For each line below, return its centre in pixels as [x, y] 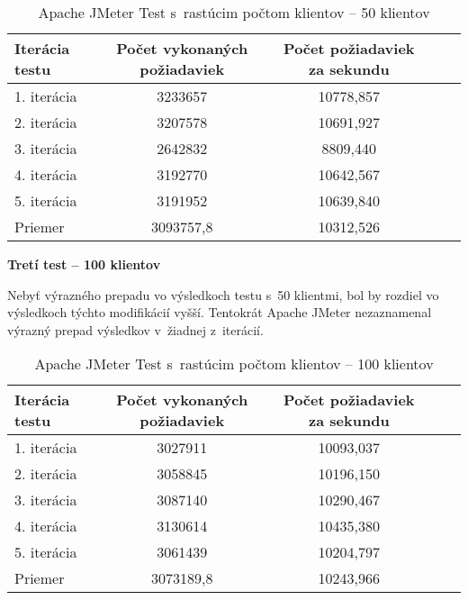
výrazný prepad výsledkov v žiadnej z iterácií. [135, 329]
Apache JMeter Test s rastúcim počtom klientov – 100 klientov [234, 364]
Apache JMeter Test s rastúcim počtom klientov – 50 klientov [234, 12]
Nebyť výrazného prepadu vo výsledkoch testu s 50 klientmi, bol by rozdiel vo [223, 294]
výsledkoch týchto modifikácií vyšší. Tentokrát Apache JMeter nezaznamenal [220, 312]
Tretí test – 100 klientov [84, 264]
